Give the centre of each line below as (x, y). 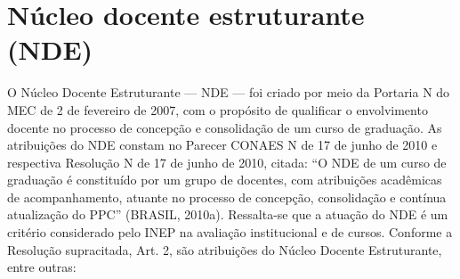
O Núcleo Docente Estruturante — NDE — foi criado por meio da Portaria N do (229, 92)
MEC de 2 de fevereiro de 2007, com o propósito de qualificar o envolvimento (218, 109)
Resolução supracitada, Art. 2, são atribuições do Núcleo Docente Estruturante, (225, 249)
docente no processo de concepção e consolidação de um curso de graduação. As (225, 127)
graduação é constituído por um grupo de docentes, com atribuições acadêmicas (225, 180)
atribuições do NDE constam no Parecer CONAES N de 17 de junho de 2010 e (222, 145)
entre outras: (42, 267)
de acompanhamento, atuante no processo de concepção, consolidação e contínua (227, 197)
